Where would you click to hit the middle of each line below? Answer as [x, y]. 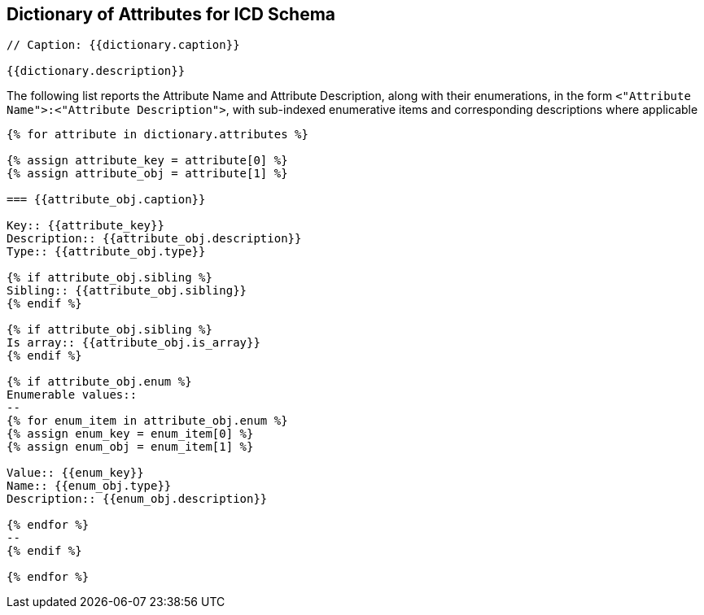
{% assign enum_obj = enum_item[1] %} [130, 447]
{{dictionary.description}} [96, 71]
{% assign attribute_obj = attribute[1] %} [147, 174]
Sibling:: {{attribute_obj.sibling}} [127, 291]
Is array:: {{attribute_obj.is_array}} [133, 343]
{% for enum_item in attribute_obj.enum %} [147, 421]
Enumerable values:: [72, 395]
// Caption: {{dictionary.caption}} [123, 45]
